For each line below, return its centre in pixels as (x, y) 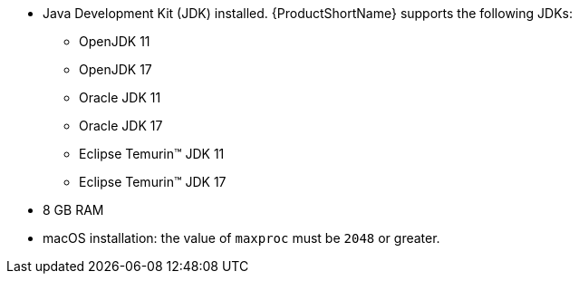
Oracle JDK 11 (120, 97)
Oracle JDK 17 (121, 126)
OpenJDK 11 (115, 41)
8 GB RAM (73, 210)
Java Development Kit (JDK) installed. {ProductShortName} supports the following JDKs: (308, 13)
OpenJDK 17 (116, 69)
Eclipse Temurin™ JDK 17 (153, 182)
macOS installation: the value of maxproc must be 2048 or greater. (241, 238)
